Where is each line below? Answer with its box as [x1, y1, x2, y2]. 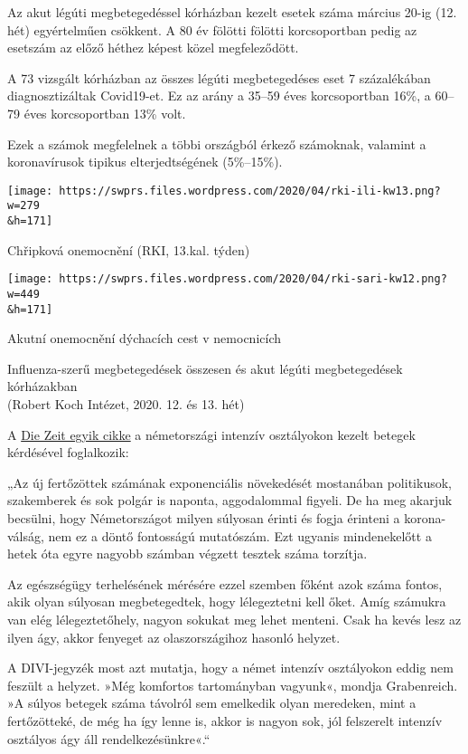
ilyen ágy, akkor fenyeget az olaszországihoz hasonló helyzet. [7, 627, 341, 646]
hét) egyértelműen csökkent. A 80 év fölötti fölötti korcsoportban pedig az [7, 20, 417, 39]
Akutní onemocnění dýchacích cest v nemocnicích [7, 329, 282, 348]
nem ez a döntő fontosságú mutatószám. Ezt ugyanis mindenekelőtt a [48, 526, 432, 545]
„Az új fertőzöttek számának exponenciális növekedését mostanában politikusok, [7, 472, 452, 492]
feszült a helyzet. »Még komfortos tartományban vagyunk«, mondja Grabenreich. [7, 675, 458, 694]
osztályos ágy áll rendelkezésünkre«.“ [7, 729, 211, 748]
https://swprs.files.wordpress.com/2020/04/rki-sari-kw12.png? [59, 272, 447, 286]
